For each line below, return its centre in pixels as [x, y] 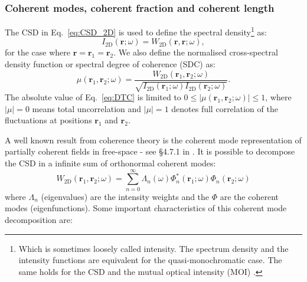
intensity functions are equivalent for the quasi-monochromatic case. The [150, 260]
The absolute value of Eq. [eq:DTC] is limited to [93, 97]
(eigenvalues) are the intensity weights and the [125, 196]
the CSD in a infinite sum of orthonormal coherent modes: [110, 163]
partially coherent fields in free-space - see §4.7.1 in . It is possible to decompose [150, 151]
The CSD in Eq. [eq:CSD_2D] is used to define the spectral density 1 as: [136, 31]
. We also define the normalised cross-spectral [196, 52]
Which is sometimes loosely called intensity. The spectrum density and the [153, 248]
